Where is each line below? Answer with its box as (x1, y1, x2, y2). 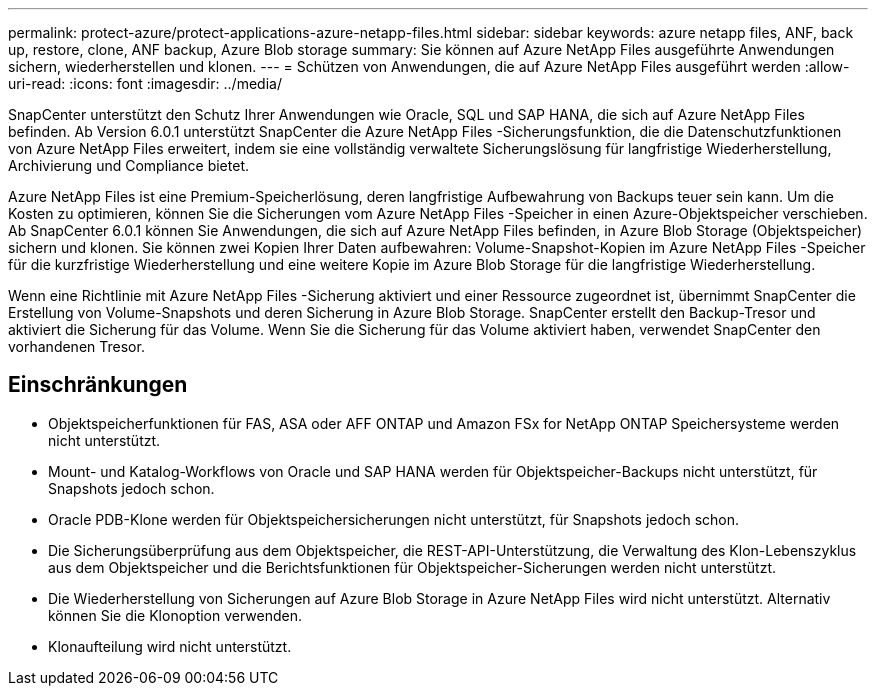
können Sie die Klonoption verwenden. (48, 606, 303, 624)
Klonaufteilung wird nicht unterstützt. (48, 637, 292, 655)
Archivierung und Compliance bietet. (8, 157, 250, 174)
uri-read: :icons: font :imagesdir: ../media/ (8, 75, 282, 92)
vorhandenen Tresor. (8, 338, 145, 355)
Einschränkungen (8, 372, 188, 398)
